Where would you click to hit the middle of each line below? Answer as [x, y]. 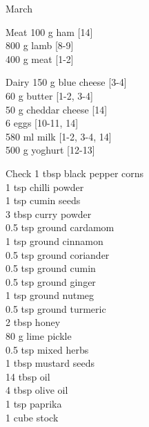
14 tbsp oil [28, 376]
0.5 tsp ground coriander [58, 254]
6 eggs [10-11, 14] [42, 123]
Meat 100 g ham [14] [49, 31]
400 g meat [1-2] [40, 58]
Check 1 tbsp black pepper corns [75, 173]
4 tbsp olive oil [37, 390]
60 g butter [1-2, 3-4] [49, 95]
